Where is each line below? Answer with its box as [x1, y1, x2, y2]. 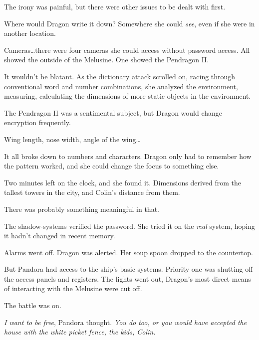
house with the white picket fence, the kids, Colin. [4, 327, 156, 337]
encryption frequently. [4, 117, 71, 128]
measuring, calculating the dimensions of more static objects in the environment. [4, 91, 251, 101]
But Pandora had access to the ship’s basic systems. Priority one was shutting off [4, 264, 253, 274]
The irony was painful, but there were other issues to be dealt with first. [4, 1, 226, 11]
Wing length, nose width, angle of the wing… [4, 134, 141, 144]
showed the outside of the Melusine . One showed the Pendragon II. [4, 54, 209, 65]
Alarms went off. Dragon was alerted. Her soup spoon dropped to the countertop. [4, 247, 253, 257]
